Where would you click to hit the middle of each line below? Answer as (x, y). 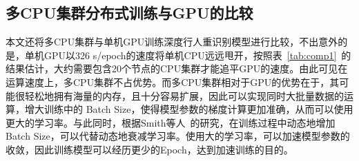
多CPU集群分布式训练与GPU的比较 (129, 13)
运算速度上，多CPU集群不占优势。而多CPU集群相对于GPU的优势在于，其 (173, 82)
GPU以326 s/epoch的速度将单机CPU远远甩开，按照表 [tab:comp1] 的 (197, 55)
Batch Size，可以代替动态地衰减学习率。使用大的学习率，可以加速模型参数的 (178, 136)
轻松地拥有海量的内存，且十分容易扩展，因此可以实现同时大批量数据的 (184, 95)
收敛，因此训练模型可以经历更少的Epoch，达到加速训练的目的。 (149, 149)
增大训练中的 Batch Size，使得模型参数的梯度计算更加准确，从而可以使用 (189, 109)
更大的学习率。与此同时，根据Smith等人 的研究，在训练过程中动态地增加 (171, 122)
